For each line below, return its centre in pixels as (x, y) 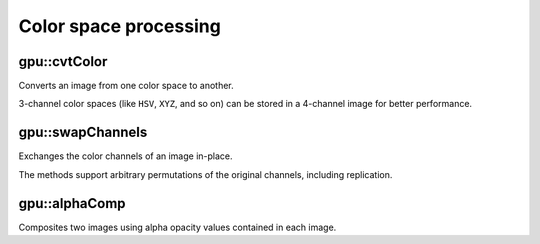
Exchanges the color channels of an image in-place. (126, 156)
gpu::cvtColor (63, 61)
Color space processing (120, 26)
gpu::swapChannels (83, 132)
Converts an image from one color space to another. (126, 86)
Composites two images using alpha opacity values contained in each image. (177, 227)
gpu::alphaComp (72, 203)
